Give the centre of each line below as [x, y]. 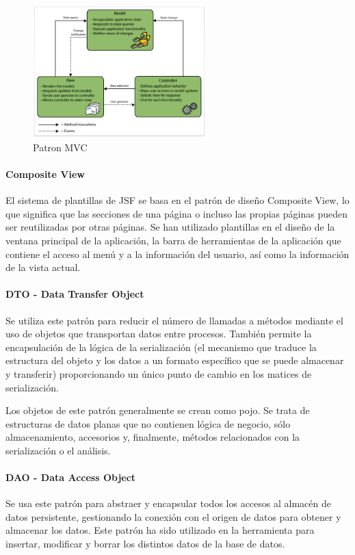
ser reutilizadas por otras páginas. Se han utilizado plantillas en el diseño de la [170, 227]
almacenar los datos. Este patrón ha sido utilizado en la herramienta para [160, 530]
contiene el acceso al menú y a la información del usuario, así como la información [177, 254]
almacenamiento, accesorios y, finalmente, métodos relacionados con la [153, 437]
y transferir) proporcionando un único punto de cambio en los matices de [159, 373]
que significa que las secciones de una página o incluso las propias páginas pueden [176, 213]
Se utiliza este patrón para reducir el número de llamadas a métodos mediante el [174, 320]
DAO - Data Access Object [71, 477]
